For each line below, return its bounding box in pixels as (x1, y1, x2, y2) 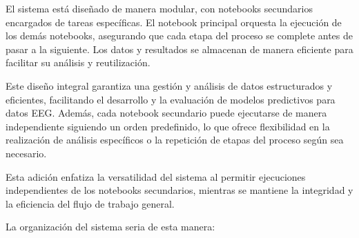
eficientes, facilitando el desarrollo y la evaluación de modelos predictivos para (6, 92, 336, 106)
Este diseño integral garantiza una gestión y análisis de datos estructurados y (6, 78, 333, 92)
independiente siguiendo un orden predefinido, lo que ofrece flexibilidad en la (6, 119, 330, 133)
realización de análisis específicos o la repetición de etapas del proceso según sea (6, 132, 344, 147)
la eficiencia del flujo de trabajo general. (6, 196, 175, 210)
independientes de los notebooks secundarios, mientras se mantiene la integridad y (6, 183, 353, 197)
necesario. (6, 146, 47, 160)
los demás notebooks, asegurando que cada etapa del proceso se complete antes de (6, 28, 353, 43)
